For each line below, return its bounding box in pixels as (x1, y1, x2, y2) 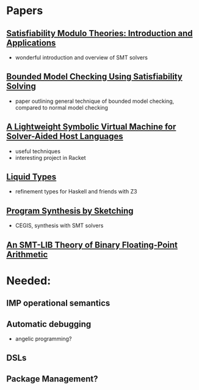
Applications (6, 37, 56, 48)
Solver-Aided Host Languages (6, 131, 123, 141)
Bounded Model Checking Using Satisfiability (6, 72, 183, 82)
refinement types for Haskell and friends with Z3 (15, 188, 137, 195)
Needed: (6, 274, 51, 288)
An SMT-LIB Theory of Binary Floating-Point (6, 239, 178, 250)
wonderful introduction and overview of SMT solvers (15, 54, 148, 61)
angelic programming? (15, 335, 72, 343)
